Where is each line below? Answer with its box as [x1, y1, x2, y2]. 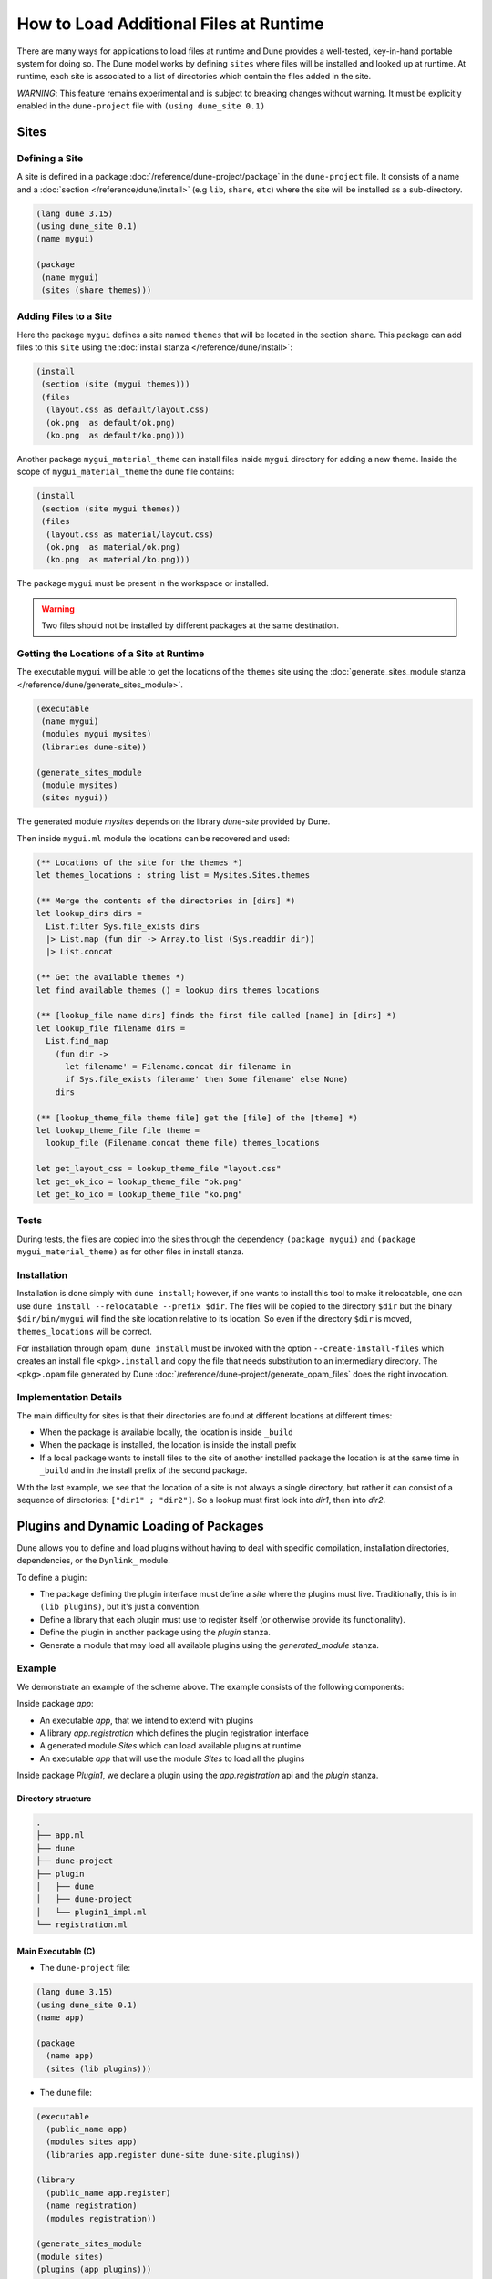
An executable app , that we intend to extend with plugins [39, 1715, 254, 1726]
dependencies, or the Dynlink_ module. [16, 1555, 170, 1566]
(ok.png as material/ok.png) [46, 541, 181, 552]
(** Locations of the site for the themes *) [36, 857, 243, 868]
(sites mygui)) [41, 793, 109, 803]
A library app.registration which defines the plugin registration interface [39, 1727, 309, 1738]
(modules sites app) [46, 2137, 138, 2147]
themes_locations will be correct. [16, 1326, 152, 1337]
